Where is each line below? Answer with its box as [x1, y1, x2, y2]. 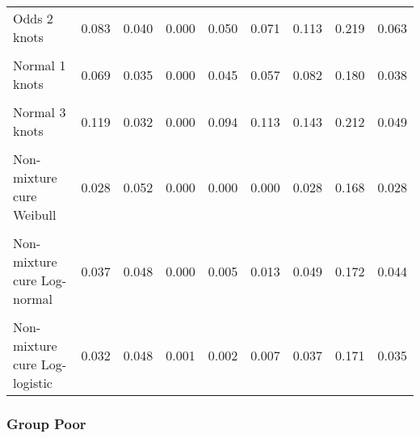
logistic [13, 373, 52, 392]
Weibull [13, 205, 57, 224]
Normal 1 [13, 56, 66, 74]
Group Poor [6, 413, 86, 433]
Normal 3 [13, 103, 66, 121]
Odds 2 [13, 9, 53, 27]
